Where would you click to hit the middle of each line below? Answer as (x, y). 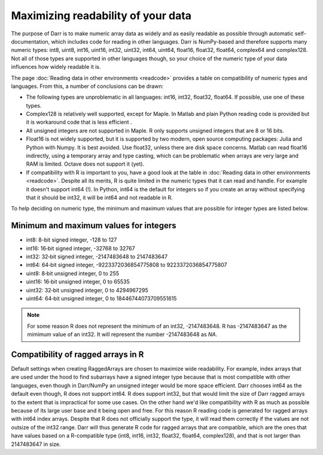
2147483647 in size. (36, 444)
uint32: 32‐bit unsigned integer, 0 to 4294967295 (87, 290)
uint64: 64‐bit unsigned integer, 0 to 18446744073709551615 (101, 298)
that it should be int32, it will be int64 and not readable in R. (99, 197)
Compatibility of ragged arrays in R (77, 354)
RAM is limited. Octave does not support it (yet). (85, 164)
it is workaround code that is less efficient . (79, 122)
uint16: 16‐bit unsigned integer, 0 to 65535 (78, 282)
